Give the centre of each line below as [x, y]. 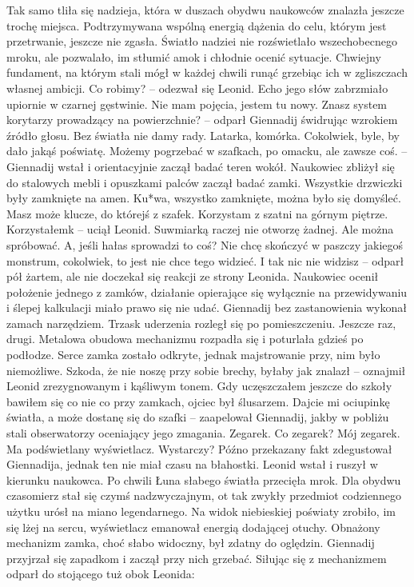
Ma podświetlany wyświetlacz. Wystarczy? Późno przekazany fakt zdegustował [199, 448]
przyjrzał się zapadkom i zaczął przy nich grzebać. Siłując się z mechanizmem [197, 558]
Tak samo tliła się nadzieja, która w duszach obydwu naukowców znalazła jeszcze [205, 10]
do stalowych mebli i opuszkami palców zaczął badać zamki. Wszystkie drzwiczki [205, 182]
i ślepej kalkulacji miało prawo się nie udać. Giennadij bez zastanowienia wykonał [207, 307]
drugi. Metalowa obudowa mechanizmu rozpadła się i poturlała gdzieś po [185, 339]
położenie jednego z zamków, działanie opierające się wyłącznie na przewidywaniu [207, 292]
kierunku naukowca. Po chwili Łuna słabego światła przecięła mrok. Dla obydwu [204, 479]
